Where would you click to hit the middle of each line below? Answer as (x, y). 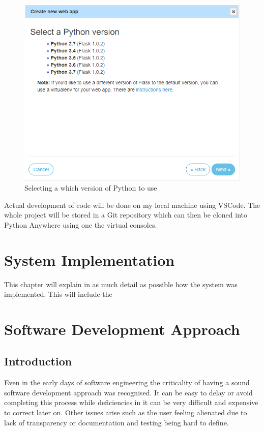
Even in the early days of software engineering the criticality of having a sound (127, 382)
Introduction (38, 361)
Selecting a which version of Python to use (91, 188)
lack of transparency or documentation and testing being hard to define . (116, 422)
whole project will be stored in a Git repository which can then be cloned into (126, 215)
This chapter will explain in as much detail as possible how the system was (121, 284)
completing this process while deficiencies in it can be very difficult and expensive (131, 402)
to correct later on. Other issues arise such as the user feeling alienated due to (126, 412)
